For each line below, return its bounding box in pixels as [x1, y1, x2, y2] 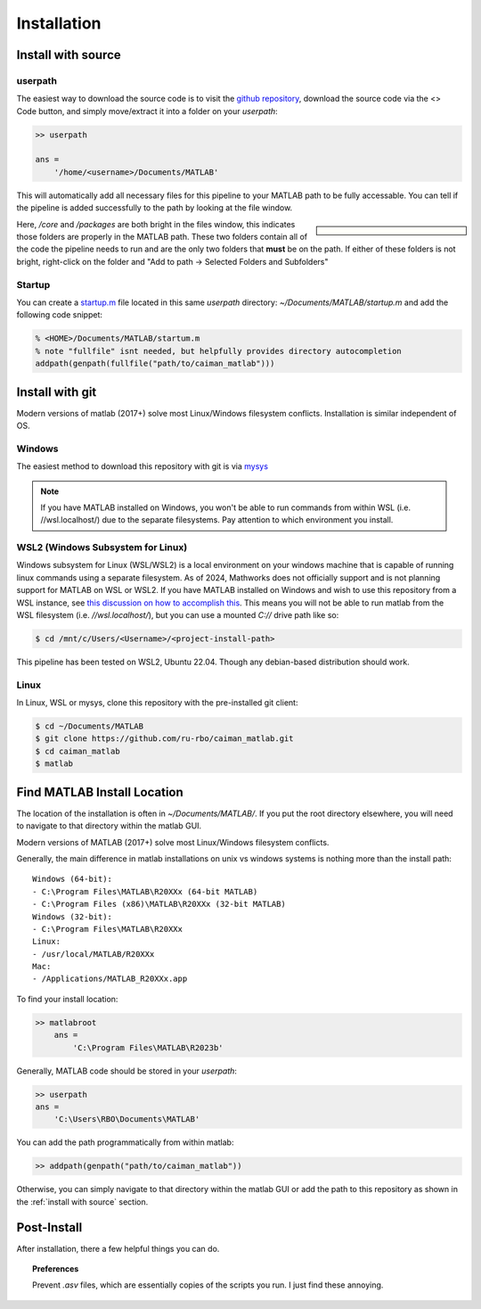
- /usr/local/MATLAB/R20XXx [32, 949, 155, 959]
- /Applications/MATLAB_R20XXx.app [32, 974, 188, 984]
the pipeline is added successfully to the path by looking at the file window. [16, 202, 293, 213]
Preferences [32, 1264, 79, 1274]
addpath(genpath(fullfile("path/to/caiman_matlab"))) [35, 358, 275, 369]
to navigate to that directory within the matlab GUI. [16, 820, 202, 831]
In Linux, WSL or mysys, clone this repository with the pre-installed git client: [16, 697, 298, 708]
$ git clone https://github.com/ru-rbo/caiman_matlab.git [35, 734, 294, 744]
